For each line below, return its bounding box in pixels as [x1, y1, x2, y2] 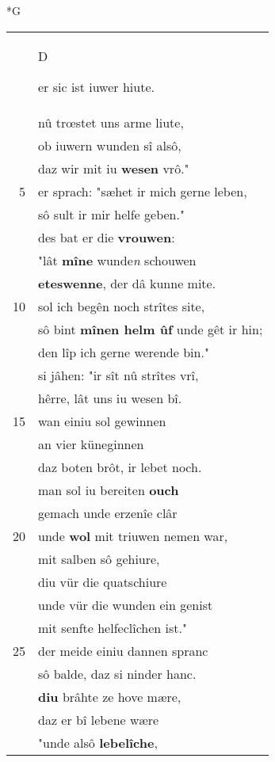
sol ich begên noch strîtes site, [38, 296, 205, 315]
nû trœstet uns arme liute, [38, 112, 184, 131]
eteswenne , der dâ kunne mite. [38, 273, 216, 292]
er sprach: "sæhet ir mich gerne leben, [38, 181, 247, 200]
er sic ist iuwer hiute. [38, 77, 155, 96]
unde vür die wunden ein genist [38, 595, 213, 614]
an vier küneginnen [38, 434, 144, 453]
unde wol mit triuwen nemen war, [38, 526, 228, 545]
